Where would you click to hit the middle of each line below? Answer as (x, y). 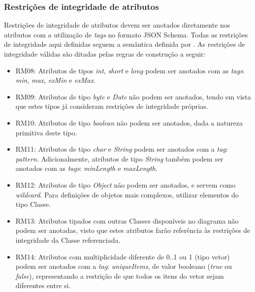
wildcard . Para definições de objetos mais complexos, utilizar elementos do (127, 194)
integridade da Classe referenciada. (68, 240)
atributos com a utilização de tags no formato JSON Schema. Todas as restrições (126, 34)
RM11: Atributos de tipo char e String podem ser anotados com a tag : (122, 149)
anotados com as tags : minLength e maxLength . (86, 168)
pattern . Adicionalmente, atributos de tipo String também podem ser (119, 158)
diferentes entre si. (43, 285)
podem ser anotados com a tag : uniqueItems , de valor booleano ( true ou (124, 266)
